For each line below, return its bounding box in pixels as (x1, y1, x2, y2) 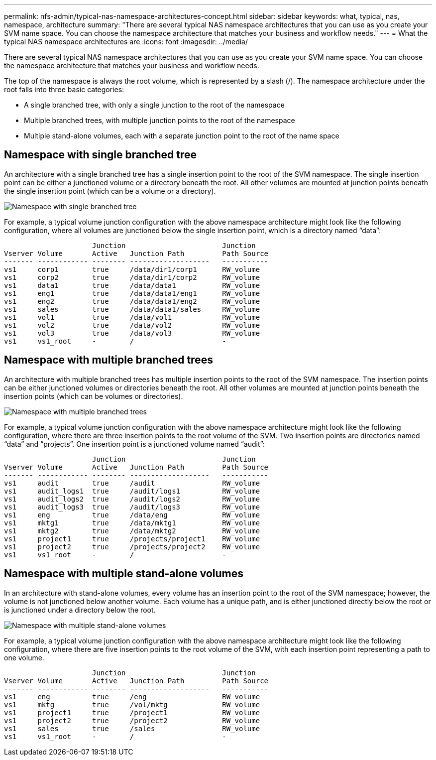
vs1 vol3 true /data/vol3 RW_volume (4, 329, 260, 337)
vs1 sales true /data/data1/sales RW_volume (4, 305, 260, 313)
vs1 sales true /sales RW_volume (4, 724, 260, 733)
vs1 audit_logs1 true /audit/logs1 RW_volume (4, 487, 260, 495)
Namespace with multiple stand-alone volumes (4, 567, 243, 580)
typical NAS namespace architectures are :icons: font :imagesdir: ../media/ (4, 37, 248, 46)
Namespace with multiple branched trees (4, 354, 213, 367)
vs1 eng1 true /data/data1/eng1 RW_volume (4, 289, 260, 297)
